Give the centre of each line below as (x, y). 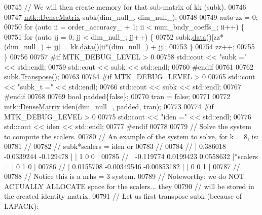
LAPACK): (22, 206)
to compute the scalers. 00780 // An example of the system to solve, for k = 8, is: (132, 136)
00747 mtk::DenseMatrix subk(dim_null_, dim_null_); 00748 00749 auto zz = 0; (131, 17)
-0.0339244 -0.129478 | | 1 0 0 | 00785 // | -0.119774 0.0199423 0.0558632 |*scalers (131, 156)
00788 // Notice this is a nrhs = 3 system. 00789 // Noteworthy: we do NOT (124, 176)
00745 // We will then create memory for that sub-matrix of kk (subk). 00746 (125, 7)
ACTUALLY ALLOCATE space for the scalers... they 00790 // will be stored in (129, 186)
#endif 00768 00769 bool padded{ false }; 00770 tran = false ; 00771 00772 (117, 96)
